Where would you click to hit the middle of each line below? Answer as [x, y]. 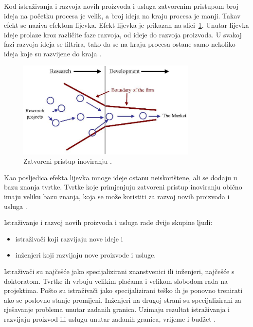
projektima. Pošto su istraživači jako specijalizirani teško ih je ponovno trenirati [123, 290]
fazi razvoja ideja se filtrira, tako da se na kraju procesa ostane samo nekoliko [120, 44]
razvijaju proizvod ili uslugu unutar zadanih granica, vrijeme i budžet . [110, 318]
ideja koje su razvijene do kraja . [53, 53]
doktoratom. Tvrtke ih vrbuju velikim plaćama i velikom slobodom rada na [116, 281]
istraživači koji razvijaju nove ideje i [69, 238]
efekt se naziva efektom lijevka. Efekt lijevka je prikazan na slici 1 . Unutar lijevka [126, 25]
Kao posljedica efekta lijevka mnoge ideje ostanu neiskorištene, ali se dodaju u [121, 177]
